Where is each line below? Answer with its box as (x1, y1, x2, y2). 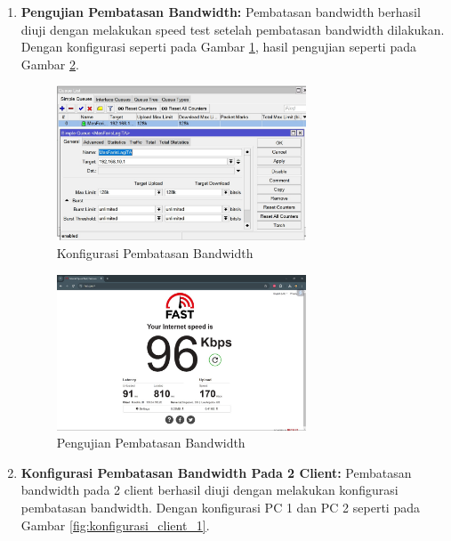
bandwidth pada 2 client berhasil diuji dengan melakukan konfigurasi (20, 480, 399, 499)
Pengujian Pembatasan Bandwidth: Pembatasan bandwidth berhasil (20, 3, 421, 20)
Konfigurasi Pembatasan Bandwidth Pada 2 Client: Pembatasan (20, 463, 412, 481)
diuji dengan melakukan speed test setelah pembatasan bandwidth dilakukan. (20, 20, 445, 38)
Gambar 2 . (20, 54, 79, 73)
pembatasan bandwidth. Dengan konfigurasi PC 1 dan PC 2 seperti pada (20, 498, 420, 516)
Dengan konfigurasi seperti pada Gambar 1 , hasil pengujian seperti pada (20, 37, 416, 56)
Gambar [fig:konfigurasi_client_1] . (20, 515, 210, 534)
